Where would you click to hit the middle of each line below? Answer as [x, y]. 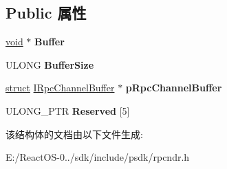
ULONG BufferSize [50, 64]
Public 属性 [46, 13]
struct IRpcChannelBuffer [60, 88]
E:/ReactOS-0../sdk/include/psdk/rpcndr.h [98, 157]
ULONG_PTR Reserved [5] [68, 110]
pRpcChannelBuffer [174, 88]
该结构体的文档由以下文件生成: [74, 134]
